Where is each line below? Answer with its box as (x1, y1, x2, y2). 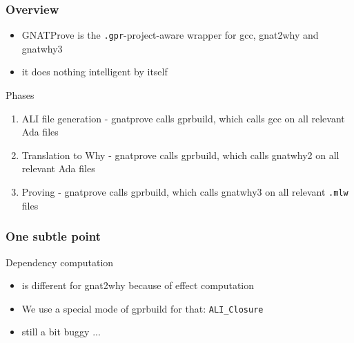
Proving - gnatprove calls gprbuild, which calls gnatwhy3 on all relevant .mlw (21, 185, 348, 199)
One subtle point (6, 228, 101, 245)
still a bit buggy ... (21, 324, 101, 339)
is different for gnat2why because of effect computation (21, 278, 255, 293)
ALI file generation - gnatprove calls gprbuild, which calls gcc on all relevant (21, 111, 345, 125)
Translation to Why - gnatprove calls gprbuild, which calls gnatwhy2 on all (21, 147, 340, 162)
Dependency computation (6, 254, 114, 269)
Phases (6, 88, 35, 102)
